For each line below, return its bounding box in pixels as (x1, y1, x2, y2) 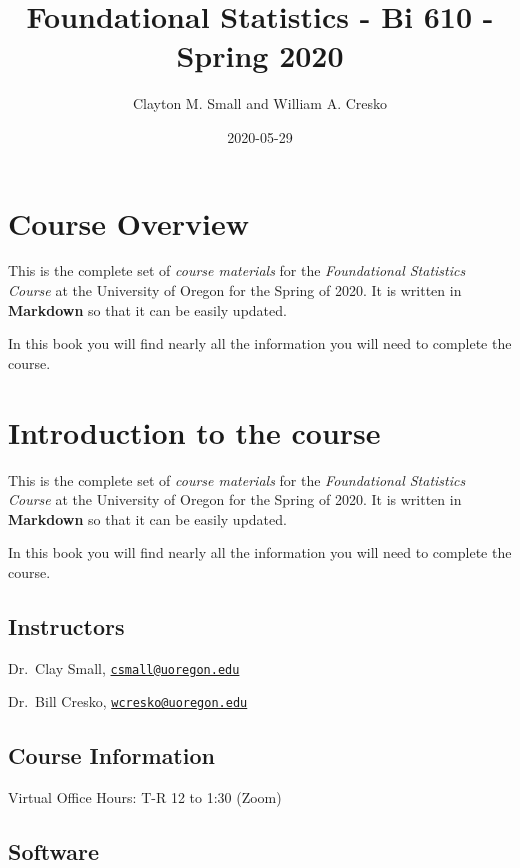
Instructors (8, 610, 125, 641)
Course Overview (8, 202, 249, 243)
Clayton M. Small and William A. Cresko (132, 93, 388, 114)
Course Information (8, 740, 215, 771)
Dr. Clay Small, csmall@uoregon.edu (8, 657, 240, 678)
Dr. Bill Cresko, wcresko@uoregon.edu (8, 691, 248, 712)
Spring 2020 (176, 35, 344, 76)
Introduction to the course (8, 411, 381, 452)
